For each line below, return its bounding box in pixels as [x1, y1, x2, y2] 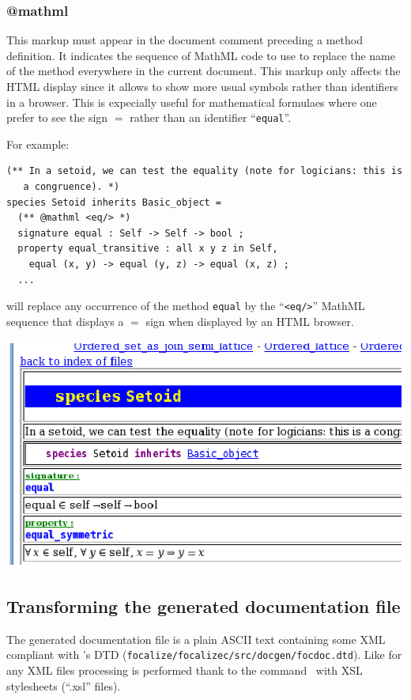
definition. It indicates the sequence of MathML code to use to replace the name [6, 47, 395, 63]
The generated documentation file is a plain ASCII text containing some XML [6, 630, 386, 647]
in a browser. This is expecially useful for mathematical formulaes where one [6, 93, 377, 110]
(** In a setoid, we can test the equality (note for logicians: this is [6, 165, 403, 177]
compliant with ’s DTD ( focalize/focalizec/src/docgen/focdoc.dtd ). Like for [6, 646, 402, 663]
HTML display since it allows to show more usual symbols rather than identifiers [6, 78, 398, 94]
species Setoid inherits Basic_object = [6, 196, 222, 208]
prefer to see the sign [6, 109, 108, 126]
